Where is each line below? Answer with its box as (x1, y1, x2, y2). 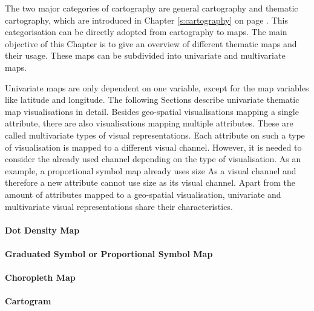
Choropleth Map (5, 271, 76, 284)
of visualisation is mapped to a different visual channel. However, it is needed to (5, 140, 302, 153)
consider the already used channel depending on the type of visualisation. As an (5, 152, 301, 165)
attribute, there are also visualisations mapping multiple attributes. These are (5, 117, 293, 129)
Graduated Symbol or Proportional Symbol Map (5, 247, 213, 260)
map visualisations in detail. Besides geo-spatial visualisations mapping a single (5, 105, 299, 117)
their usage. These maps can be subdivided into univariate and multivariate (5, 49, 286, 62)
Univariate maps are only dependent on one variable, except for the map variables (5, 81, 309, 94)
